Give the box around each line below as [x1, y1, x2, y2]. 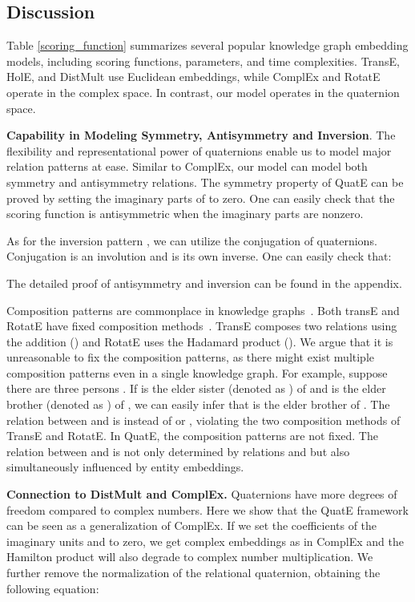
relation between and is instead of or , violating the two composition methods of [6, 411, 401, 428]
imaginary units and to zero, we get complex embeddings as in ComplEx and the [6, 532, 404, 549]
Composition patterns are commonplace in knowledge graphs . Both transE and [6, 301, 400, 318]
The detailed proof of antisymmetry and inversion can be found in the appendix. [6, 274, 402, 291]
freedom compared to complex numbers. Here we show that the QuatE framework [6, 501, 409, 518]
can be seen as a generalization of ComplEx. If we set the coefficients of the [6, 517, 377, 534]
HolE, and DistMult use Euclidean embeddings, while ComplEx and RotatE [6, 68, 381, 85]
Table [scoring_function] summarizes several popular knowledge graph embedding [6, 37, 409, 54]
